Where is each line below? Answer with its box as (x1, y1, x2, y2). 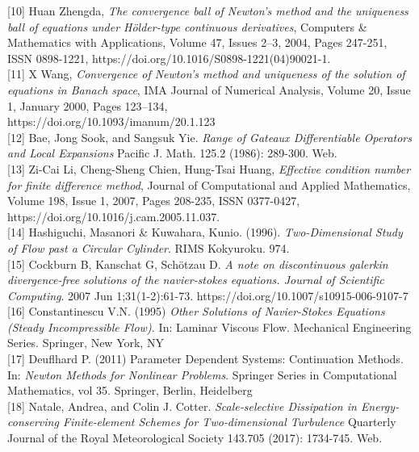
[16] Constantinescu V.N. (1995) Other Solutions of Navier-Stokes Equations (7, 303, 385, 320)
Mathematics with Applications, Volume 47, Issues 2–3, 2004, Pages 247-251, (7, 34, 388, 51)
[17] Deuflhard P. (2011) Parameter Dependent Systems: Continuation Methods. (7, 350, 404, 367)
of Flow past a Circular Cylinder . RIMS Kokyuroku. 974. (7, 239, 290, 256)
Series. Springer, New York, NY (7, 334, 164, 351)
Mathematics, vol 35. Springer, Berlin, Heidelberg (7, 382, 253, 399)
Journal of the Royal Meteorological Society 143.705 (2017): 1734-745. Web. (7, 429, 383, 446)
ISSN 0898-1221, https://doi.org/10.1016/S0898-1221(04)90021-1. (7, 49, 331, 66)
